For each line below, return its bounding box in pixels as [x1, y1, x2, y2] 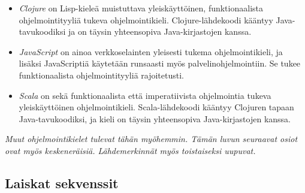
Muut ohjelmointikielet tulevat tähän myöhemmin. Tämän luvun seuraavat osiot [5, 132, 298, 145]
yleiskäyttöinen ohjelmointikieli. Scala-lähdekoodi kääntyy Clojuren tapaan [19, 101, 294, 113]
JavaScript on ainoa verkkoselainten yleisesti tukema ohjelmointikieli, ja [19, 45, 283, 58]
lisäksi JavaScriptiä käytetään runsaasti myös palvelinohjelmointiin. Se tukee [19, 57, 301, 70]
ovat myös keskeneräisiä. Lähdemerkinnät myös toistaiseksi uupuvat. [5, 144, 256, 156]
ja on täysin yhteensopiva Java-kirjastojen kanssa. [68, 25, 252, 38]
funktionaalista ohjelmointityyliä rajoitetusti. [19, 68, 185, 81]
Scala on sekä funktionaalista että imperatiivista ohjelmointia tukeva [19, 89, 271, 101]
